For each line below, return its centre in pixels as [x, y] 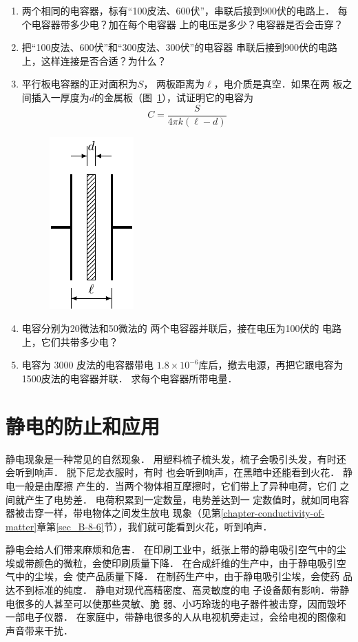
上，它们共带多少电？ [70, 341]
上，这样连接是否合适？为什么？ [94, 60]
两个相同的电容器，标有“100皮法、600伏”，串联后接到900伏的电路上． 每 [185, 10]
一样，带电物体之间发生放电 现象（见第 [132, 513]
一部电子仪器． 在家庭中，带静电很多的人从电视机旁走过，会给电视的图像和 [176, 617]
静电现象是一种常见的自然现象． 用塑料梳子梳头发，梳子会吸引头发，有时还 [176, 458]
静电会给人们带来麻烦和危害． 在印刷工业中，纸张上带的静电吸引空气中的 [171, 549]
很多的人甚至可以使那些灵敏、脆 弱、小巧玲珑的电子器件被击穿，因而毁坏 [180, 603]
